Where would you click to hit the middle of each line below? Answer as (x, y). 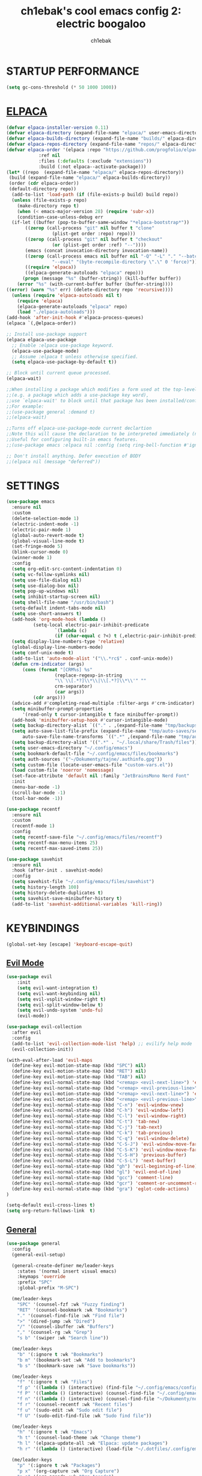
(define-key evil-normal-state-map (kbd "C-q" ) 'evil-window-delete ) (100, 1138)
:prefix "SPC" (35, 1282)
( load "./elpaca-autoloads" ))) (56, 312)
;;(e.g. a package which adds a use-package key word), (78, 395)
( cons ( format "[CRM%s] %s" (57, 669)
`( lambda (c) (71, 630)
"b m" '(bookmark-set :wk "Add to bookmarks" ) (76, 1360)
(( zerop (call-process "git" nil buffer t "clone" (90, 228)
